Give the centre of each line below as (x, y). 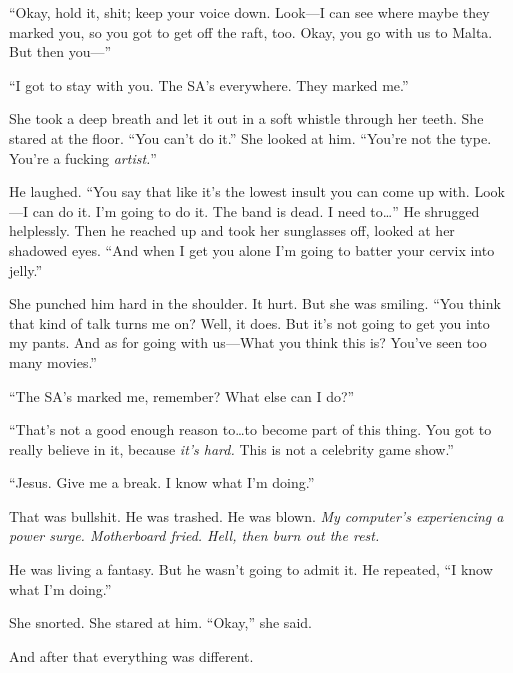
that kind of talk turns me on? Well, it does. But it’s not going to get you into (249, 322)
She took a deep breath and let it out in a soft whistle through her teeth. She (246, 118)
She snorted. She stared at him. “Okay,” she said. (160, 622)
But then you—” (60, 51)
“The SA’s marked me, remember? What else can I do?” (182, 395)
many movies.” (53, 361)
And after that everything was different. (131, 655)
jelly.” (26, 269)
